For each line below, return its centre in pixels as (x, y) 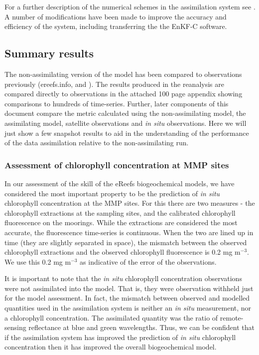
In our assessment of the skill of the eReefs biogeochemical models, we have (120, 183)
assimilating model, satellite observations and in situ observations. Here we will (126, 123)
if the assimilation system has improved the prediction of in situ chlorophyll (120, 337)
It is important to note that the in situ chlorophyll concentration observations (123, 278)
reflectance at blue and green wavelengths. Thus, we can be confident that (142, 327)
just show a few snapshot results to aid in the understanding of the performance (127, 133)
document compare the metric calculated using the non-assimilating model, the (125, 113)
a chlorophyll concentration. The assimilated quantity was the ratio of (111, 317)
